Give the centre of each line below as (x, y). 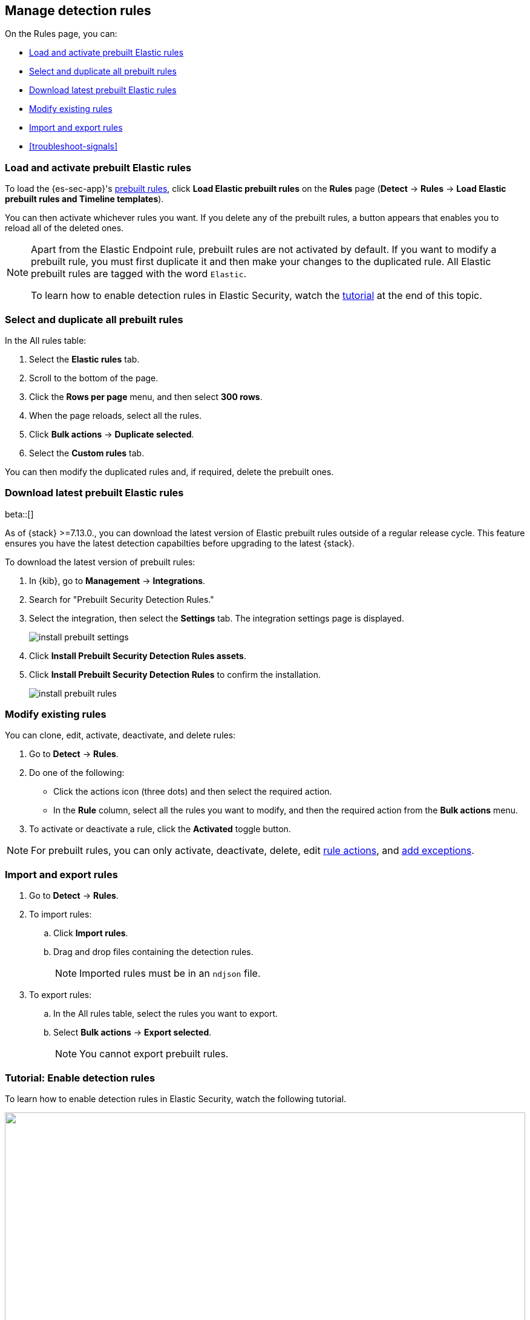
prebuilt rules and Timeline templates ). (84, 199)
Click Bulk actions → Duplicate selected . (112, 434)
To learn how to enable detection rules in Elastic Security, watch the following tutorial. (176, 1098)
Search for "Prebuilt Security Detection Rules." (122, 599)
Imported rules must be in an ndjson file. (170, 974)
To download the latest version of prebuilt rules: (100, 562)
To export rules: (61, 995)
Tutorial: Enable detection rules (80, 1078)
